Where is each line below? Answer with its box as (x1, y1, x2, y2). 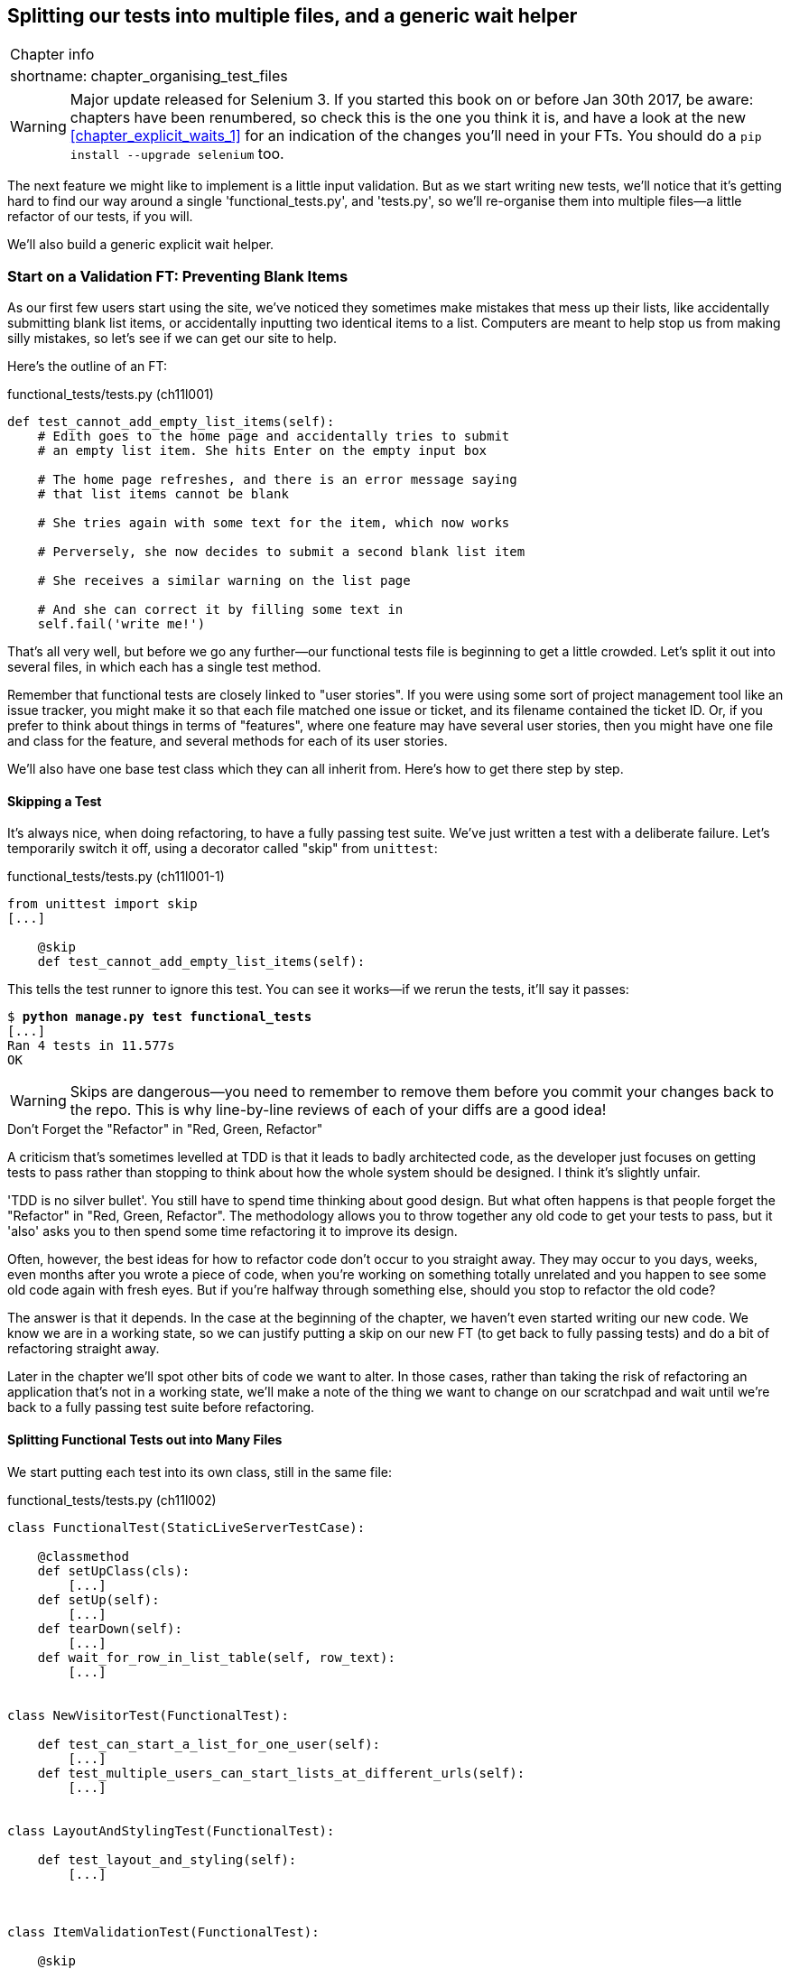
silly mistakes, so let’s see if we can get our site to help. (7, 330, 337, 347)
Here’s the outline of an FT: (7, 358, 168, 375)
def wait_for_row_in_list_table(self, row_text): (37, 1649, 395, 1665)
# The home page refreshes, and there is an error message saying (37, 472, 517, 488)
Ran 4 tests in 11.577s (7, 1038, 175, 1054)
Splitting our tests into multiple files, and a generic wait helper (7, 5, 578, 27)
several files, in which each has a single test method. (7, 659, 321, 675)
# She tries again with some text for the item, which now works (37, 515, 510, 531)
